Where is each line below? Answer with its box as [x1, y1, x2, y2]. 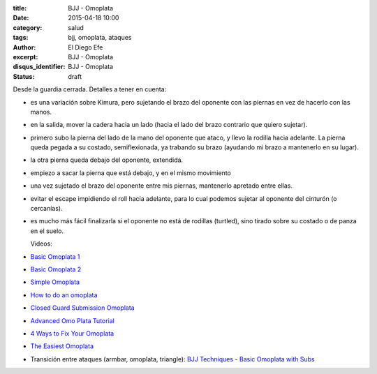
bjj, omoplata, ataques [68, 33, 132, 42]
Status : [13, 72, 35, 80]
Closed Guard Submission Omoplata [30, 304, 135, 312]
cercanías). [30, 204, 63, 213]
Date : [13, 14, 29, 22]
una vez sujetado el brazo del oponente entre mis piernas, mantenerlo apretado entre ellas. [30, 181, 293, 190]
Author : [13, 43, 36, 52]
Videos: [30, 239, 52, 248]
